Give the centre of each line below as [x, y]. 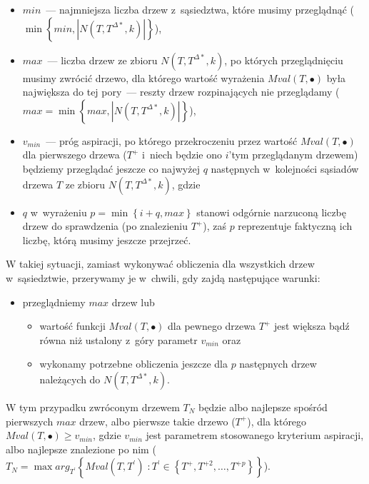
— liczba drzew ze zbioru [102, 60]
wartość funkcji [72, 326]
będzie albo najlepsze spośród [263, 407]
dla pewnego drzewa [212, 326]
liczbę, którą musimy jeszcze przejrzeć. [107, 240]
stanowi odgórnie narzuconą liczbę [272, 212]
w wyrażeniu [59, 212]
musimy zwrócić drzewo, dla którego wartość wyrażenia [143, 77]
